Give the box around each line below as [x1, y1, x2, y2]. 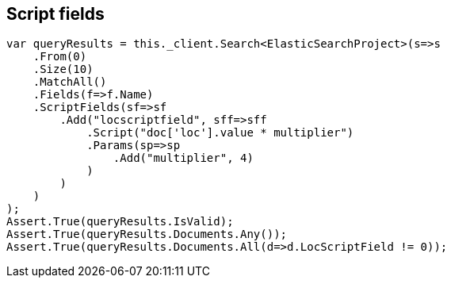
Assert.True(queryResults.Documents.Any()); [6, 228, 288, 241]
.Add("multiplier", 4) [113, 152, 254, 165]
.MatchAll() [32, 75, 107, 89]
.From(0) [32, 50, 87, 63]
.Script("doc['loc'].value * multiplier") [86, 126, 354, 140]
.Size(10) [32, 63, 94, 76]
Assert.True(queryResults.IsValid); [6, 215, 234, 228]
